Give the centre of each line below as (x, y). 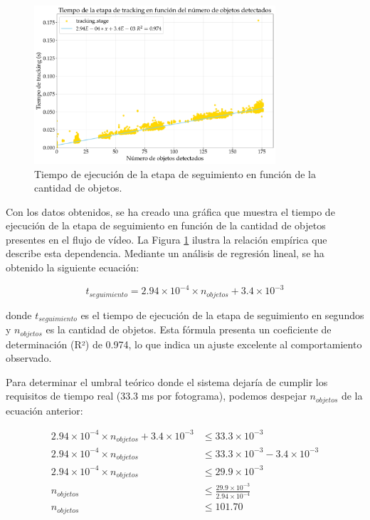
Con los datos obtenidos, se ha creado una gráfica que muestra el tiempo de (170, 211)
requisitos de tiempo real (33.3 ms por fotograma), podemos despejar (156, 396)
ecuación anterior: (44, 410)
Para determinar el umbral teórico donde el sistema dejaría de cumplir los (167, 381)
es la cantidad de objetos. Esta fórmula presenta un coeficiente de (189, 329)
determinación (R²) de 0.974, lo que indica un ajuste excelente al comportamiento (184, 344)
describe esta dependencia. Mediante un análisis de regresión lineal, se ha (165, 253)
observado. (29, 358)
